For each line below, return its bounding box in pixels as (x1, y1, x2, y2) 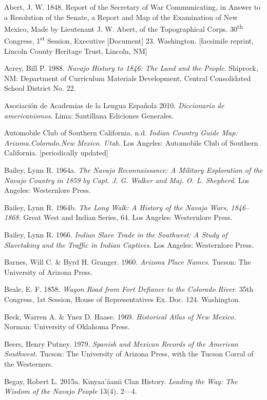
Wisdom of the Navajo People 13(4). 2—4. (4, 386, 137, 396)
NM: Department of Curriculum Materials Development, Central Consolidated (4, 72, 251, 83)
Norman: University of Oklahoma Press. (4, 321, 130, 332)
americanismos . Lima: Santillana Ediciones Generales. (4, 110, 174, 121)
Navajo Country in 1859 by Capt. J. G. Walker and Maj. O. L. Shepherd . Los (4, 174, 250, 185)
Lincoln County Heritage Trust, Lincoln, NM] (4, 45, 147, 56)
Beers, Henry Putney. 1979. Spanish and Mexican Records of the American (4, 338, 238, 349)
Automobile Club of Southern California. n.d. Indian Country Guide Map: (4, 127, 238, 138)
